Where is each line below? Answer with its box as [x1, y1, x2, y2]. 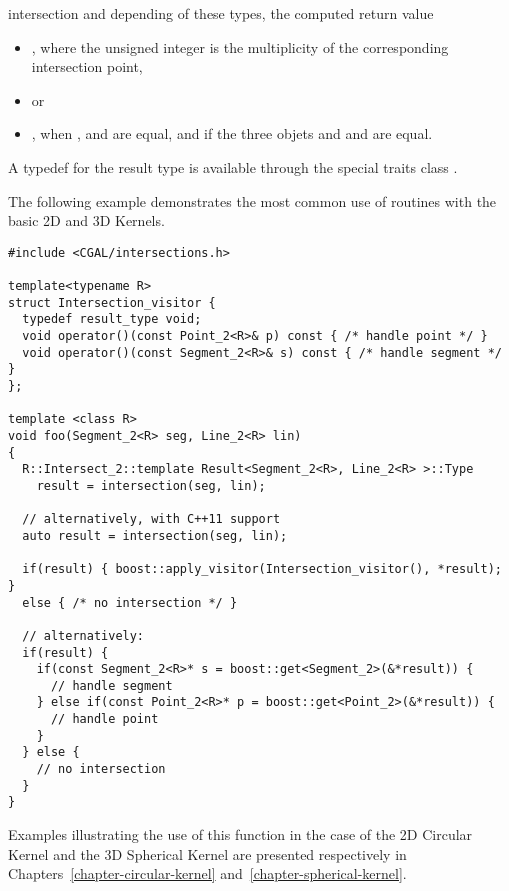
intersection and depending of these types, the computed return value [8, 3, 434, 23]
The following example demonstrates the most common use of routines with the [8, 190, 497, 211]
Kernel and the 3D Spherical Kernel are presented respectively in [8, 843, 407, 864]
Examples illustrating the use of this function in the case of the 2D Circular [8, 824, 473, 845]
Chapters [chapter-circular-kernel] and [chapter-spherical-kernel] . [8, 863, 407, 884]
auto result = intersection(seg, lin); [22, 528, 288, 543]
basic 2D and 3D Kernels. [8, 210, 165, 231]
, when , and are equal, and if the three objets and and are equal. [31, 123, 433, 144]
